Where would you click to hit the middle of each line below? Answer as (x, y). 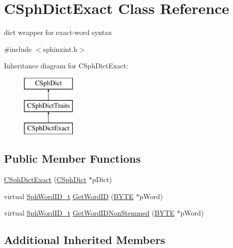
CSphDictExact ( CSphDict (45, 179)
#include (18, 49)
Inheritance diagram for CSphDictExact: (66, 66)
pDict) (102, 179)
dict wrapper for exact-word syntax (58, 32)
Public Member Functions (72, 158)
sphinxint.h (60, 49)
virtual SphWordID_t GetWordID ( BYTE (69, 196)
